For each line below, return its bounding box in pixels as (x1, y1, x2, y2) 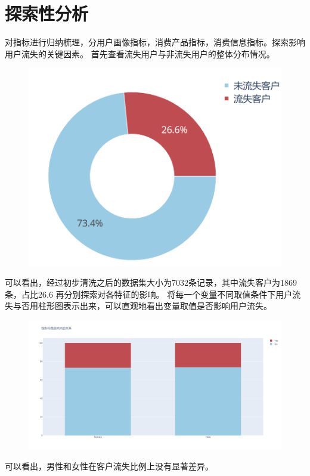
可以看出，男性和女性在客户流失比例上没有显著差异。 (5, 460, 213, 472)
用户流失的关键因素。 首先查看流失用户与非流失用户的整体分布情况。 (5, 47, 275, 60)
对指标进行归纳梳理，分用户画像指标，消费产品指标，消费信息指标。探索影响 (5, 36, 305, 48)
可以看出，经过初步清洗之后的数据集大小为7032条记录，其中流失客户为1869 (5, 276, 297, 289)
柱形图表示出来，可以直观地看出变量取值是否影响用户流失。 (38, 299, 272, 312)
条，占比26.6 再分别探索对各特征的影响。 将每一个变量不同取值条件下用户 (5, 288, 293, 300)
